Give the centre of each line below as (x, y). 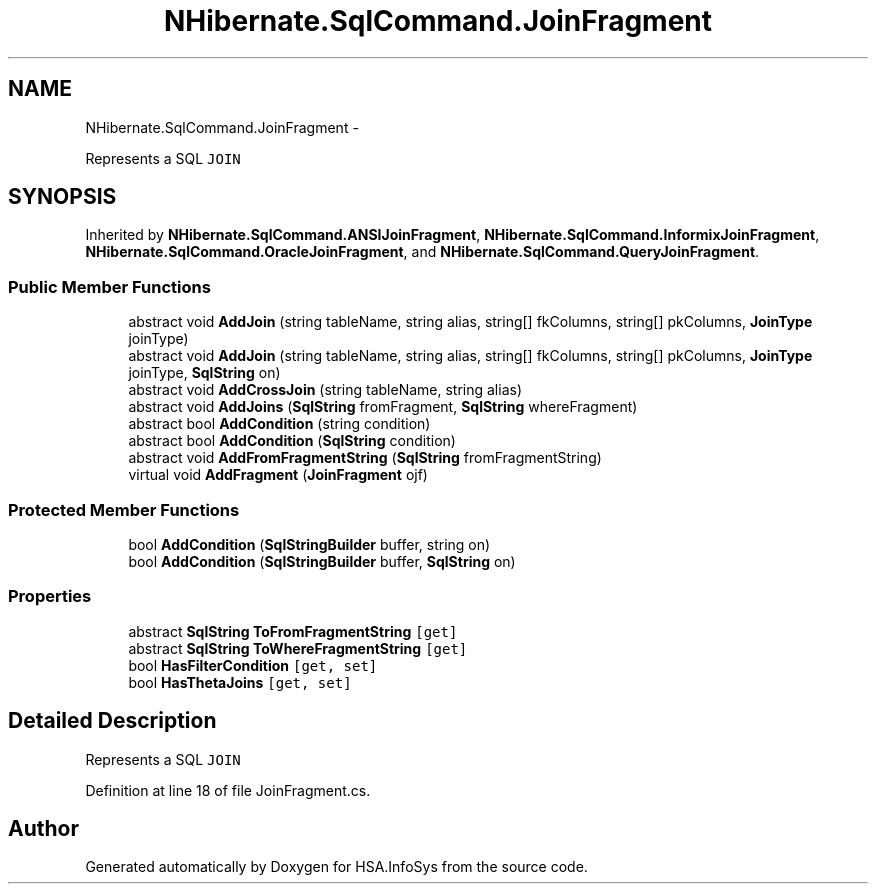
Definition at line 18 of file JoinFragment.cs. (228, 790)
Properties (50, 596)
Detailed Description (112, 721)
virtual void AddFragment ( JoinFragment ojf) (278, 475)
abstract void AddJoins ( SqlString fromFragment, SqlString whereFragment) (383, 407)
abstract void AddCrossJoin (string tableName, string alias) (325, 390)
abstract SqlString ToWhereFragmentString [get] (298, 648)
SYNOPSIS (62, 197)
